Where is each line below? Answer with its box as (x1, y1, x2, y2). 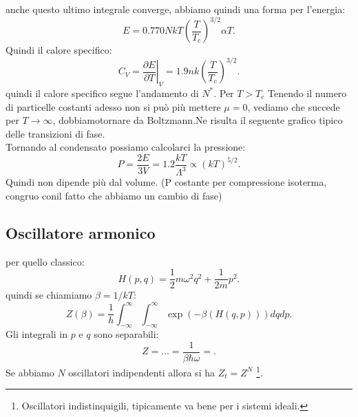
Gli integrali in (6, 327, 67, 341)
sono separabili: (94, 327, 159, 341)
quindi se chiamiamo (6, 288, 92, 302)
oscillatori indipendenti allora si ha (68, 365, 215, 379)
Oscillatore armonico (6, 222, 156, 243)
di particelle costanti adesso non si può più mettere (6, 99, 221, 114)
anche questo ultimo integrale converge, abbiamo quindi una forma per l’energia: (6, 2, 346, 16)
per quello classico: (6, 254, 85, 268)
